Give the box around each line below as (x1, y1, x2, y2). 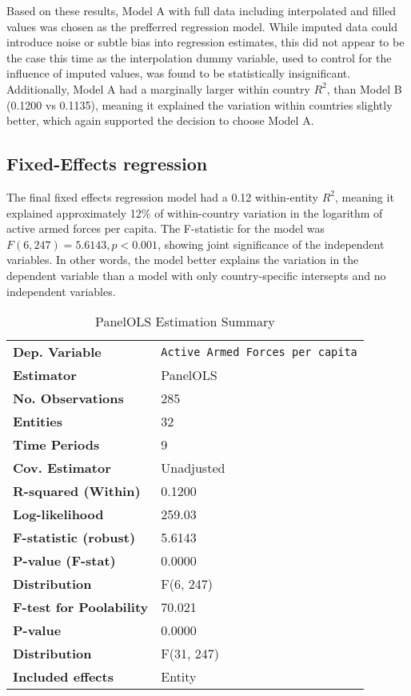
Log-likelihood (13, 505, 104, 524)
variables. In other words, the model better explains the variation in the (6, 251, 359, 268)
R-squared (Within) (13, 482, 141, 501)
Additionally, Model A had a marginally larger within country (6, 80, 310, 97)
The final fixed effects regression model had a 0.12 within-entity (6, 188, 318, 205)
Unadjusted (161, 458, 225, 478)
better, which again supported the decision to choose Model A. (6, 112, 314, 129)
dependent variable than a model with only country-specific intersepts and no (6, 266, 386, 283)
